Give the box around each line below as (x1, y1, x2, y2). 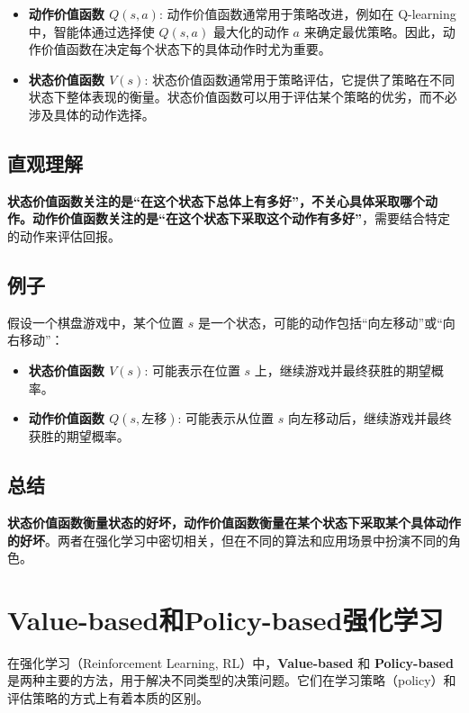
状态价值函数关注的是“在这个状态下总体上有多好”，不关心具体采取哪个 (7, 191, 425, 210)
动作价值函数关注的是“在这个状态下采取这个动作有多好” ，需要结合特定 (32, 209, 450, 228)
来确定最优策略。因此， (303, 22, 443, 41)
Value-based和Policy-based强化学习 (7, 600, 444, 637)
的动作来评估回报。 (7, 226, 121, 245)
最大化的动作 (212, 22, 289, 41)
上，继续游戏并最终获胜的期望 (254, 360, 431, 379)
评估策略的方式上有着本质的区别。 (7, 689, 209, 708)
